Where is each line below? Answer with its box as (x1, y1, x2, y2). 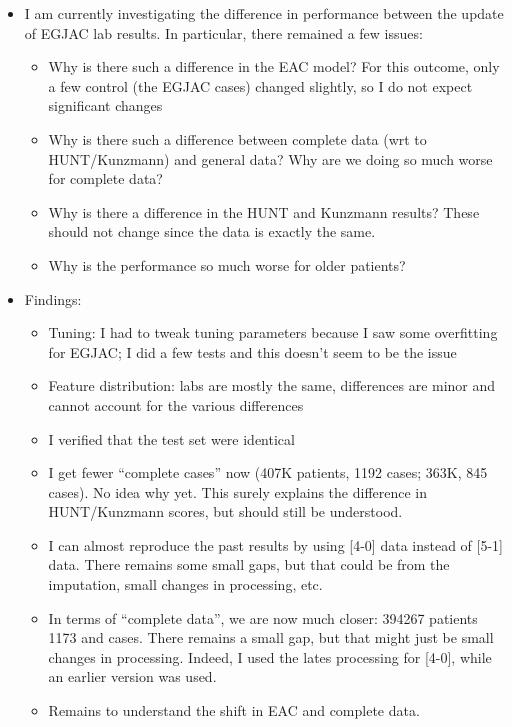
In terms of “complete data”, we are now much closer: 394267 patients (48, 607, 478, 628)
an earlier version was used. (48, 666, 217, 687)
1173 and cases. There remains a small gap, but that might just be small (48, 627, 494, 648)
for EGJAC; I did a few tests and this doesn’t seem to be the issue (48, 341, 457, 362)
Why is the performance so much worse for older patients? (48, 254, 406, 275)
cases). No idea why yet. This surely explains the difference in (48, 481, 428, 502)
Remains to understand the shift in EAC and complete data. (48, 700, 420, 721)
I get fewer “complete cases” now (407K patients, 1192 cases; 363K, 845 (48, 462, 488, 483)
